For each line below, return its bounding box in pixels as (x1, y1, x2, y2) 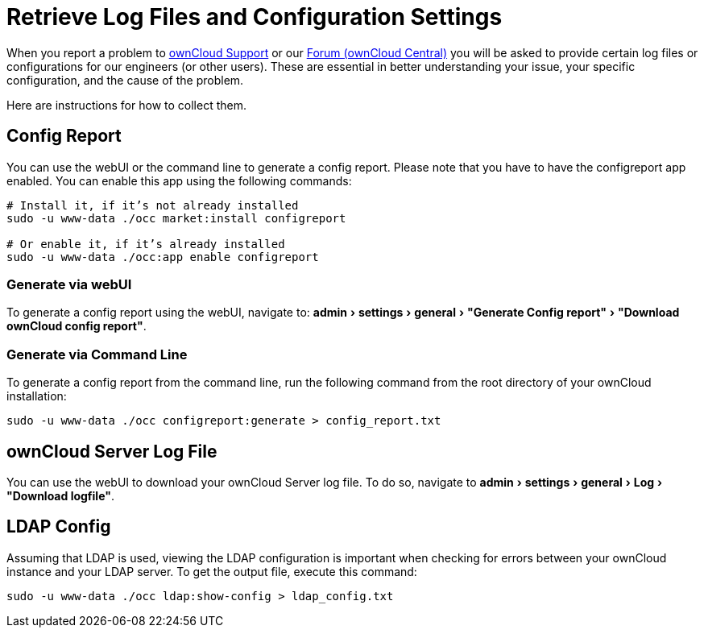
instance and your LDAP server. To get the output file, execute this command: (6, 564, 417, 578)
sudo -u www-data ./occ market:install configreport (6, 211, 346, 225)
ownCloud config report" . (6, 319, 147, 334)
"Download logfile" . (6, 488, 114, 503)
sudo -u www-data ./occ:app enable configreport (6, 250, 319, 263)
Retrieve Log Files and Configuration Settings (6, 3, 503, 31)
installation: (6, 389, 67, 404)
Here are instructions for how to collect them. (6, 97, 246, 112)
